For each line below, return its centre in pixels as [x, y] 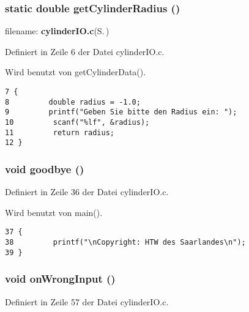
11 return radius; [60, 132]
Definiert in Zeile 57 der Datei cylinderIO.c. [87, 301]
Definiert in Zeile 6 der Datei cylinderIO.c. [85, 51]
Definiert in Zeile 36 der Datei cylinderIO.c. [87, 192]
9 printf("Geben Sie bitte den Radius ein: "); [121, 112]
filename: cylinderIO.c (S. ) [57, 31]
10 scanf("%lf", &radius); [77, 122]
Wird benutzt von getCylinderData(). [76, 72]
